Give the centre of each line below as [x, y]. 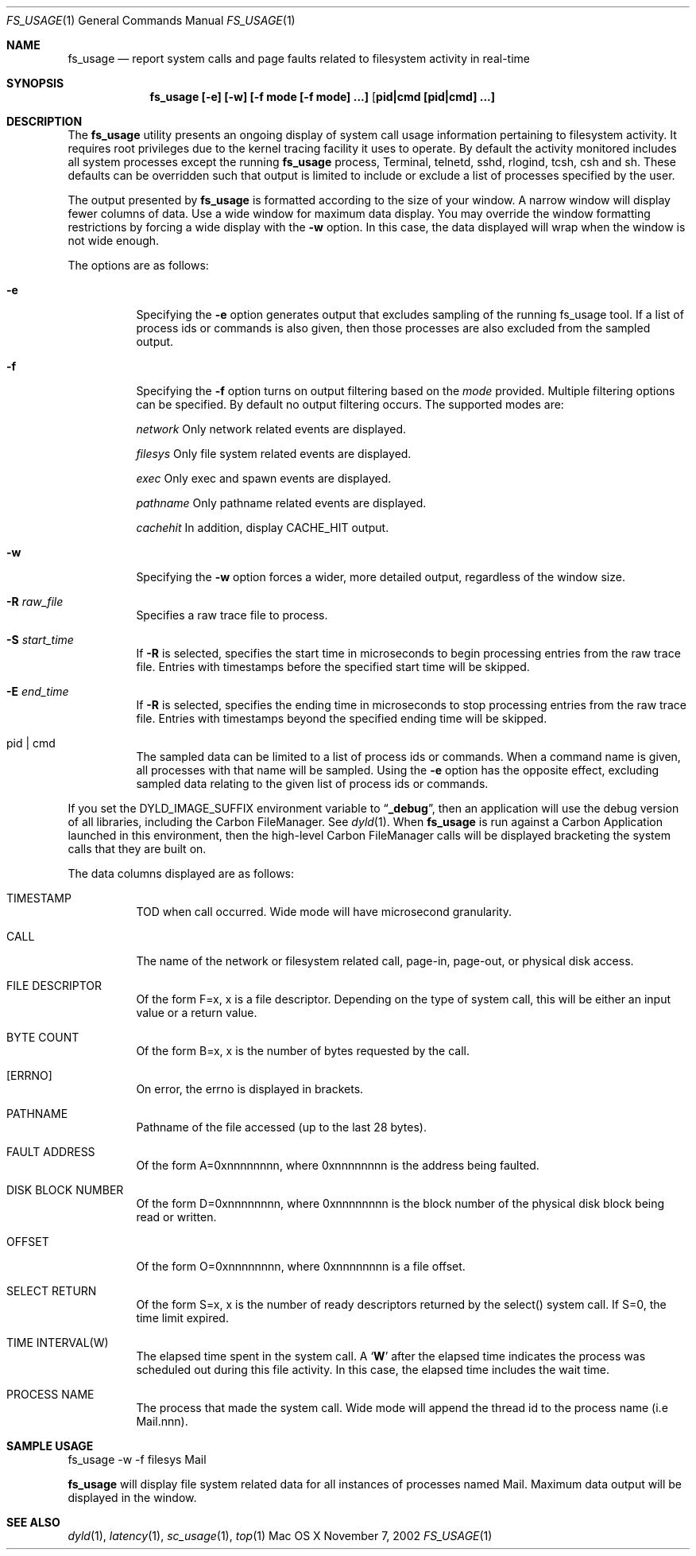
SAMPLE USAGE [50, 1446]
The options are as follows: [138, 265]
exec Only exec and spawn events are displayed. [264, 478]
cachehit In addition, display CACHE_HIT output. [263, 528]
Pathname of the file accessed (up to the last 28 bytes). [281, 1127]
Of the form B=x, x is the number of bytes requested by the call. [303, 1051]
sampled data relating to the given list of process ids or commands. [312, 784]
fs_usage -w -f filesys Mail [137, 1459]
